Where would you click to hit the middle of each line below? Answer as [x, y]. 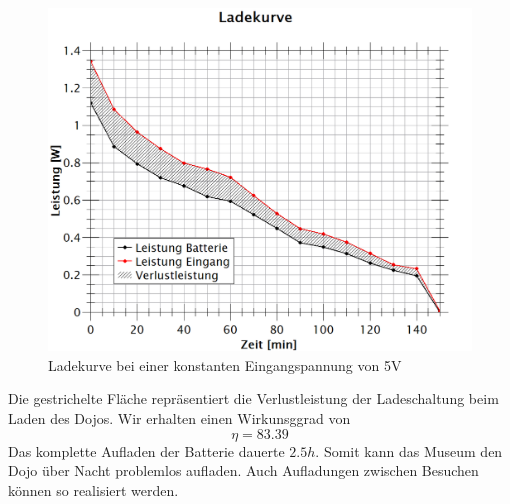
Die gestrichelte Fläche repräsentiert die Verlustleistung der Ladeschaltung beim [253, 398]
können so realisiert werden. [93, 489]
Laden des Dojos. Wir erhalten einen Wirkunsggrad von [179, 418]
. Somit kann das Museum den [409, 450]
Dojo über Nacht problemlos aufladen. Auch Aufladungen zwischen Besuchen [243, 470]
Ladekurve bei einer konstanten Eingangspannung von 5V [225, 364]
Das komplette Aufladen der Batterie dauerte [146, 450]
